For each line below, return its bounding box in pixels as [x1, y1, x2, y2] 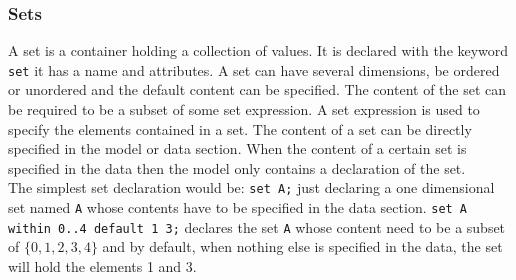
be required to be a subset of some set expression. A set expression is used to [8, 99, 480, 120]
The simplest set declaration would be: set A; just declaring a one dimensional [8, 177, 495, 198]
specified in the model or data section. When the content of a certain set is [8, 138, 467, 159]
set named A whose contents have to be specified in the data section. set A [8, 197, 468, 218]
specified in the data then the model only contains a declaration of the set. [8, 157, 466, 178]
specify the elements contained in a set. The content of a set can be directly [8, 118, 472, 139]
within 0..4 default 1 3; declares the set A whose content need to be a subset [8, 216, 506, 237]
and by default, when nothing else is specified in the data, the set [102, 236, 503, 257]
